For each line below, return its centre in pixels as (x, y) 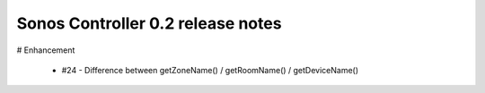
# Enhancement (46, 50)
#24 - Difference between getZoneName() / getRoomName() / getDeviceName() (210, 70)
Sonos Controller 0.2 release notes (149, 23)
